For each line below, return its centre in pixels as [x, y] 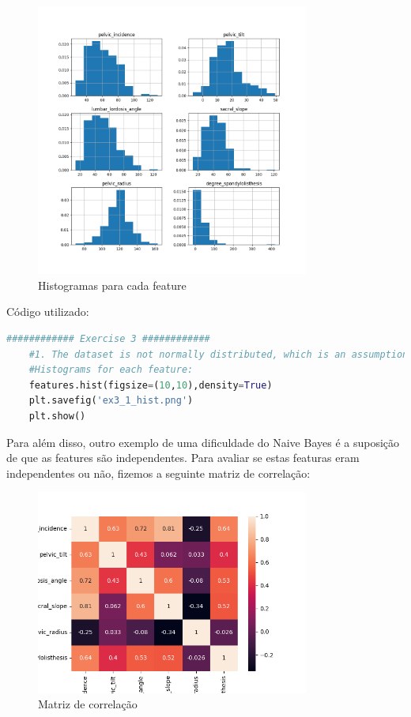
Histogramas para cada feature [112, 285]
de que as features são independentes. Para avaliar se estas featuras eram [183, 458]
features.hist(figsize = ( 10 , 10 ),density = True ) [151, 385]
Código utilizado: [48, 312]
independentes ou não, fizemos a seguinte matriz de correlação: [158, 473]
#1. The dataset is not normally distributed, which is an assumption [219, 354]
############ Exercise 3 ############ [108, 338]
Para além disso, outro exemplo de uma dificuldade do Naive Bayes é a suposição [203, 442]
